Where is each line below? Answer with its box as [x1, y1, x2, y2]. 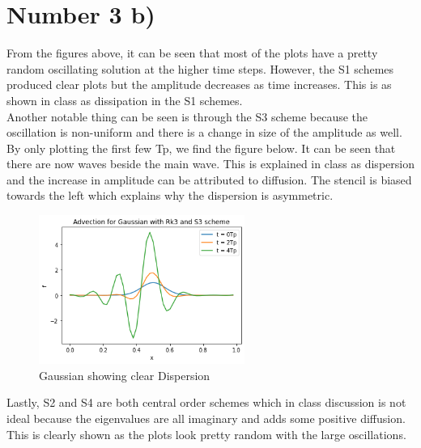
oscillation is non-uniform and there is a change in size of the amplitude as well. [6, 124, 402, 141]
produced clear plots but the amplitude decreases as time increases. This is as [6, 76, 392, 93]
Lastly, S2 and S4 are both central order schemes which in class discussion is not [6, 394, 406, 411]
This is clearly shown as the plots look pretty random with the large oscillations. [6, 425, 406, 442]
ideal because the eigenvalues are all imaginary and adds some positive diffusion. [6, 410, 406, 426]
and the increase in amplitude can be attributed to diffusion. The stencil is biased [6, 171, 412, 188]
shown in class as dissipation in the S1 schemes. [6, 91, 243, 108]
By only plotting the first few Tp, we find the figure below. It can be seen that [6, 139, 396, 156]
